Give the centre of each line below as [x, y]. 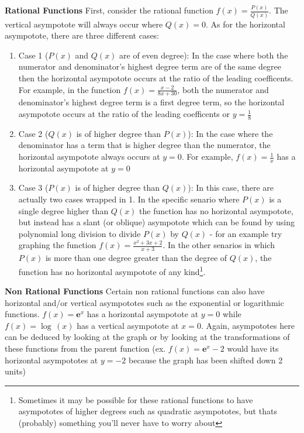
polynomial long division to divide [80, 233]
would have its [253, 348]
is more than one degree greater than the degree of [136, 258]
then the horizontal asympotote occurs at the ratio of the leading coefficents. [156, 78]
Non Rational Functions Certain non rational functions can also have [135, 291]
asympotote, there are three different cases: [82, 35]
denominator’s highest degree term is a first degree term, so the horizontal [151, 102]
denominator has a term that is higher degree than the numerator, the [144, 145]
